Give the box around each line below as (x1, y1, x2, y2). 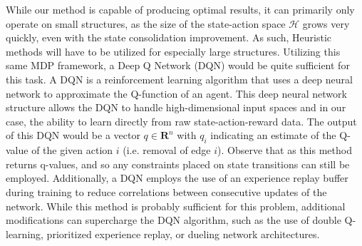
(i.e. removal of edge (123, 143, 211, 158)
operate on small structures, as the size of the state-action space (6, 16, 286, 31)
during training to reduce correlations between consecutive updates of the (6, 184, 327, 199)
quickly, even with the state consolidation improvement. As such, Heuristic (6, 30, 332, 45)
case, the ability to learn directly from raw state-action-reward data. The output (6, 113, 357, 128)
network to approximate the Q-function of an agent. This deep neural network (6, 86, 347, 101)
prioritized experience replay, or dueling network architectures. (46, 226, 320, 241)
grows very (302, 16, 350, 31)
